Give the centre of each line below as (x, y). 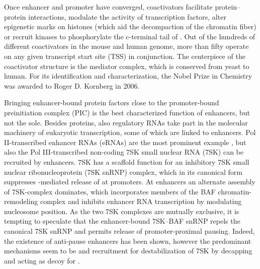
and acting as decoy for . (42, 260)
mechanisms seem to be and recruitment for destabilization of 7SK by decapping (128, 251)
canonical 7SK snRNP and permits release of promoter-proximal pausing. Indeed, (129, 231)
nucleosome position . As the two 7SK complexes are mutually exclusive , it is (122, 211)
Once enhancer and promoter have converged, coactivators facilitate (108, 7)
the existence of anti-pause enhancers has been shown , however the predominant (128, 241)
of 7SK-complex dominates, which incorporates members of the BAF (110, 191)
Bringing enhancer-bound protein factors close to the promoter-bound (112, 103)
